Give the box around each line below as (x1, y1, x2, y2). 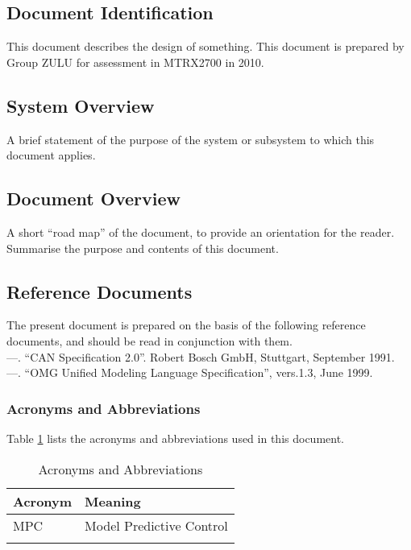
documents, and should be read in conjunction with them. (6, 332, 293, 349)
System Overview (6, 93, 155, 118)
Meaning (85, 491, 141, 511)
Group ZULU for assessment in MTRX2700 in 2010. (6, 53, 264, 70)
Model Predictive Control (85, 515, 228, 535)
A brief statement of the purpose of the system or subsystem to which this (6, 130, 375, 147)
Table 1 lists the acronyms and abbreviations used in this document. (6, 429, 344, 446)
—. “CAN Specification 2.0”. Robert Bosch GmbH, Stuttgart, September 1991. (6, 348, 395, 365)
